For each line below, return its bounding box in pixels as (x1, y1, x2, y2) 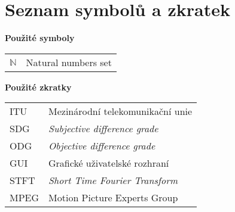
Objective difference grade (48, 139, 155, 153)
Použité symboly (5, 32, 75, 44)
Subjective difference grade (48, 121, 158, 136)
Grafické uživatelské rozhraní (48, 156, 169, 170)
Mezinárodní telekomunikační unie (48, 104, 193, 119)
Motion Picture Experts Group (48, 191, 178, 205)
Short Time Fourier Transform (48, 173, 178, 188)
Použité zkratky (5, 80, 72, 93)
